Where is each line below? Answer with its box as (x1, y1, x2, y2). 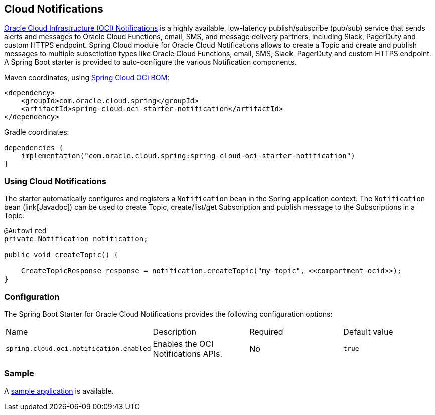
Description (153, 326, 197, 337)
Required (249, 326, 283, 337)
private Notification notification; (4, 235, 148, 243)
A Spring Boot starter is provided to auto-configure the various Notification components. (4, 58, 297, 67)
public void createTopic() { (4, 251, 118, 259)
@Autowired (4, 227, 47, 235)
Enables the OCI (153, 338, 214, 349)
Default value (343, 326, 393, 337)
